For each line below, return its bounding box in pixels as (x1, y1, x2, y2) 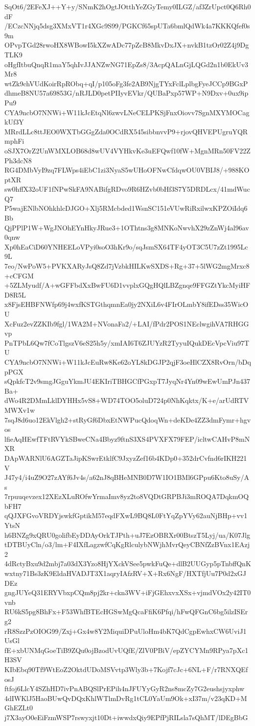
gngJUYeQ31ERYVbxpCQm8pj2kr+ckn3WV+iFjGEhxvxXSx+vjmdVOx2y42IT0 (4, 587, 251, 598)
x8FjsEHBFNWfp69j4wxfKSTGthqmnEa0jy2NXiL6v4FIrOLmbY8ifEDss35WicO (4, 299, 249, 309)
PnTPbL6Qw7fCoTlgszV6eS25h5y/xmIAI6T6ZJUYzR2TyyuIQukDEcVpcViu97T (4, 337, 250, 348)
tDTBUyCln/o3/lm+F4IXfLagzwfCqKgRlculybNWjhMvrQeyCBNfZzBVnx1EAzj (4, 539, 250, 550)
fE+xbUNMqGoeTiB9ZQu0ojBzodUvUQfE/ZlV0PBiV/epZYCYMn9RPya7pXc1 (4, 645, 249, 655)
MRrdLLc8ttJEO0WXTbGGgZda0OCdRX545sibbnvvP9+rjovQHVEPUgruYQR (4, 126, 248, 136)
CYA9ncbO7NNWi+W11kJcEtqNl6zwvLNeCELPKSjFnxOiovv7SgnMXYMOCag (4, 107, 250, 117)
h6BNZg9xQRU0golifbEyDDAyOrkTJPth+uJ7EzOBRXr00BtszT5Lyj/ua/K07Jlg (4, 529, 250, 540)
